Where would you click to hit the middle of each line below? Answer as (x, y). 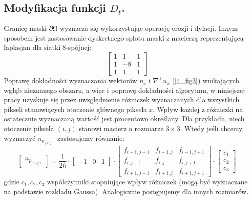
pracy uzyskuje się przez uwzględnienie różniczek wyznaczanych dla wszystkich (122, 100)
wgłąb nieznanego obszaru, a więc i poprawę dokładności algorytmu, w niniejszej (125, 90)
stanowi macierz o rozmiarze (121, 128)
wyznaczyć (20, 138)
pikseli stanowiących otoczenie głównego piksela (75, 109)
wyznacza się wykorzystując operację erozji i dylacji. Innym (149, 28)
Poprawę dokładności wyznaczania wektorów (71, 80)
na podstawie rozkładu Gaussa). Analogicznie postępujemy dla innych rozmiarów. (126, 191)
